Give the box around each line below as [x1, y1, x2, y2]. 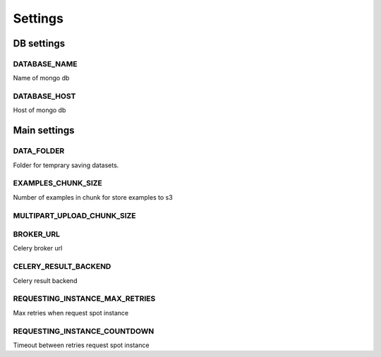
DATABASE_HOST [13, 92, 76, 102]
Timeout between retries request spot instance [13, 341, 150, 349]
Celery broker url [13, 244, 63, 253]
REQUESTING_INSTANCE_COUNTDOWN [13, 326, 155, 336]
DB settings [13, 37, 66, 49]
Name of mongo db [13, 74, 70, 83]
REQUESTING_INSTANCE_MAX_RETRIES [13, 294, 156, 303]
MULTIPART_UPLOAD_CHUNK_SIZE [13, 210, 137, 220]
